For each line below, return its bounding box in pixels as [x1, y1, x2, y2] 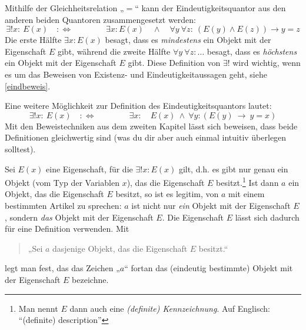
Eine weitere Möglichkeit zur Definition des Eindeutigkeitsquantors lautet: [5, 99, 272, 112]
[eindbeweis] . [5, 79, 51, 92]
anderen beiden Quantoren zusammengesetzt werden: [5, 13, 196, 25]
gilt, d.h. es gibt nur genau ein [178, 162, 288, 175]
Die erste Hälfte [5, 34, 62, 46]
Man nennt [18, 302, 58, 314]
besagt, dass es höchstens [207, 45, 297, 57]
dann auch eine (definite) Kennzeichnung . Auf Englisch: [69, 302, 270, 314]
